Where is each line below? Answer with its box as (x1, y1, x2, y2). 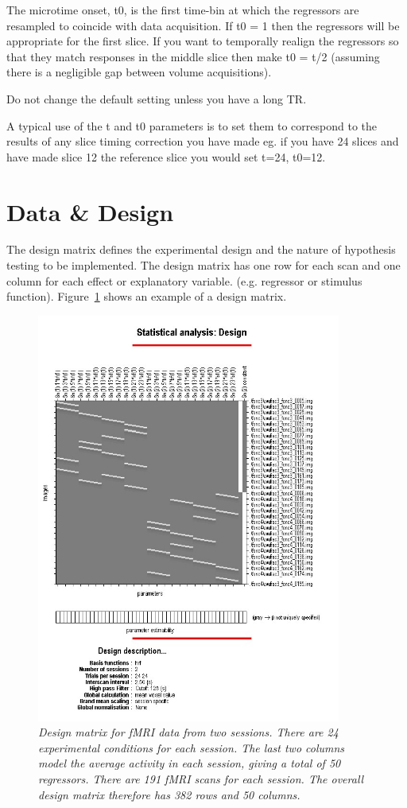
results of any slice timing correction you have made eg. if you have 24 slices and (6, 133, 399, 150)
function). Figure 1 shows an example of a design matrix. (6, 288, 287, 305)
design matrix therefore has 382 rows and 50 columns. (38, 786, 300, 802)
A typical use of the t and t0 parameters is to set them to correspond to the (6, 117, 377, 134)
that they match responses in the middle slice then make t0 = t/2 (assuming (6, 48, 380, 64)
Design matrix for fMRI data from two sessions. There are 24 (38, 724, 339, 740)
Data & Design (6, 195, 174, 227)
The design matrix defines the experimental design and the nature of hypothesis (6, 241, 396, 258)
